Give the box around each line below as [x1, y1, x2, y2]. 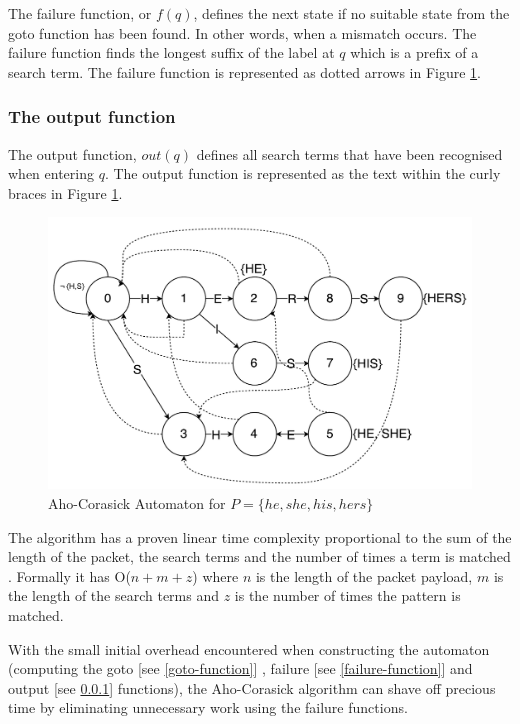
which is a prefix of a [350, 42, 479, 63]
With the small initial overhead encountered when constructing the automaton [8, 638, 490, 659]
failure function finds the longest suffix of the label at [8, 42, 335, 63]
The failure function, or [8, 3, 152, 23]
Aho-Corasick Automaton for [48, 493, 226, 513]
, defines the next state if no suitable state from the [193, 3, 510, 23]
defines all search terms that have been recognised [196, 143, 503, 164]
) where [192, 565, 239, 586]
